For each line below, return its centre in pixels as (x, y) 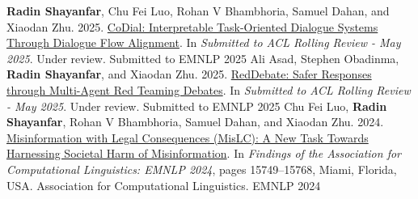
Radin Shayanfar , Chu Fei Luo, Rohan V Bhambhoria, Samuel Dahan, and (198, 11)
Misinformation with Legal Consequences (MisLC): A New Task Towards (188, 137)
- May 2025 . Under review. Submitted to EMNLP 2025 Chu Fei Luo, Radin (197, 106)
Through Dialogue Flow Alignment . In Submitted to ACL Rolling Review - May (204, 42)
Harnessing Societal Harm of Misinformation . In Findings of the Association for (204, 153)
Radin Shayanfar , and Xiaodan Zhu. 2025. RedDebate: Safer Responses (189, 74)
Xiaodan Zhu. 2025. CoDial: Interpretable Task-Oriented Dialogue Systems (192, 26)
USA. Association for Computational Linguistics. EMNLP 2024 (164, 185)
